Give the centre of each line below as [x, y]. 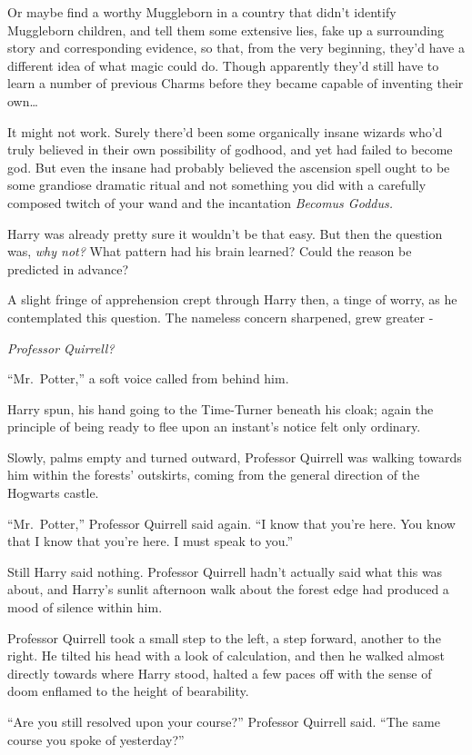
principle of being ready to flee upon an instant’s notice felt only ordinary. [214, 427]
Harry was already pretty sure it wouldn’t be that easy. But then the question [225, 233]
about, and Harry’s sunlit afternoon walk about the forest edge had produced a [228, 589]
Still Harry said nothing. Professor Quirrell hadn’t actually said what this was [225, 571]
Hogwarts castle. [53, 493]
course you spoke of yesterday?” [96, 739]
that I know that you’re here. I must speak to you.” [151, 541]
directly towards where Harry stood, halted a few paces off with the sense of [220, 673]
